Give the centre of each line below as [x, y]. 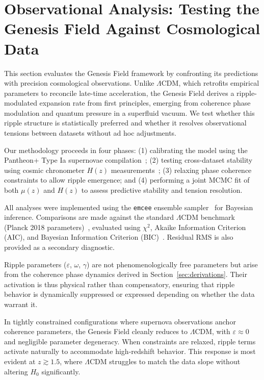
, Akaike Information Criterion [198, 227]
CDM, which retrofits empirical [210, 83]
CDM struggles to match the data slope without [165, 361]
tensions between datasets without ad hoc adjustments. [90, 133]
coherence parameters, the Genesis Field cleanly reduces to [96, 331]
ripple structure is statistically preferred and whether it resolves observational [125, 123]
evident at [20, 361]
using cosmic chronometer [44, 170]
